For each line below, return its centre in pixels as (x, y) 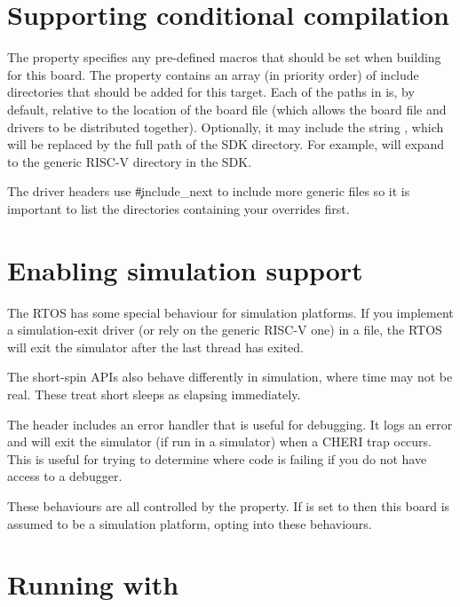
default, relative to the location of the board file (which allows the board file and (227, 109)
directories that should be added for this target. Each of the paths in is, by (211, 92)
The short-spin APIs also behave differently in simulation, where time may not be (230, 377)
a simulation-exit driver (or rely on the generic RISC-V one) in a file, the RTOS (225, 330)
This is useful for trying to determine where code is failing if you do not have (217, 458)
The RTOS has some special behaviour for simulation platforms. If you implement (230, 312)
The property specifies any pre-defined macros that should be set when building (224, 57)
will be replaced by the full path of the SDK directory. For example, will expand (226, 144)
